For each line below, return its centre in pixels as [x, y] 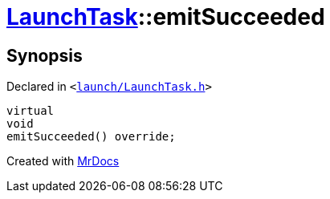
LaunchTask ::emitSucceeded [166, 17]
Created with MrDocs [63, 161]
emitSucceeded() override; [91, 137]
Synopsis [45, 55]
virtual [31, 111]
